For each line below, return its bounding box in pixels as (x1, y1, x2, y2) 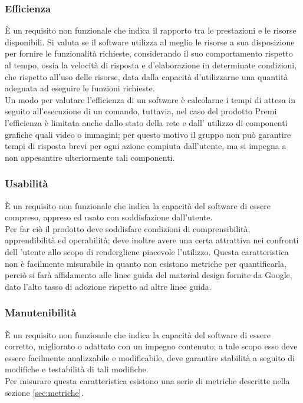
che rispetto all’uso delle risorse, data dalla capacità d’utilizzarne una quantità (5, 70, 288, 82)
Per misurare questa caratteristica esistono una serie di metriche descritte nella (5, 374, 290, 387)
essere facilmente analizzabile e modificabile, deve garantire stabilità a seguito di (5, 351, 295, 364)
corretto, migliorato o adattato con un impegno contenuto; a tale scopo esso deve (5, 340, 298, 352)
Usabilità (5, 176, 48, 191)
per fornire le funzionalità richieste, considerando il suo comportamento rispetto (5, 47, 293, 60)
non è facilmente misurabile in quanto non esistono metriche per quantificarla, (5, 257, 286, 269)
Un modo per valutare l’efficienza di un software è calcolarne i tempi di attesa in (5, 93, 295, 105)
